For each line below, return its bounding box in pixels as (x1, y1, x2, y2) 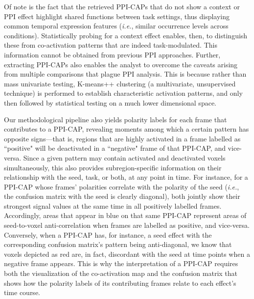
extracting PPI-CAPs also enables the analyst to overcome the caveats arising (4, 59, 238, 69)
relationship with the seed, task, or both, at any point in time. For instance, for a (4, 172, 248, 182)
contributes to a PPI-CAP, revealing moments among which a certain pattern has (4, 124, 249, 134)
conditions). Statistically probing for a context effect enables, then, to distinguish (4, 30, 248, 40)
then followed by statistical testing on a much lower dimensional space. (4, 97, 216, 108)
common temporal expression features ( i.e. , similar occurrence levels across (4, 21, 229, 31)
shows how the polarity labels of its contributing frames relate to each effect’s (4, 277, 236, 288)
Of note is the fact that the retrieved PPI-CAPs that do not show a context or (4, 1, 240, 11)
